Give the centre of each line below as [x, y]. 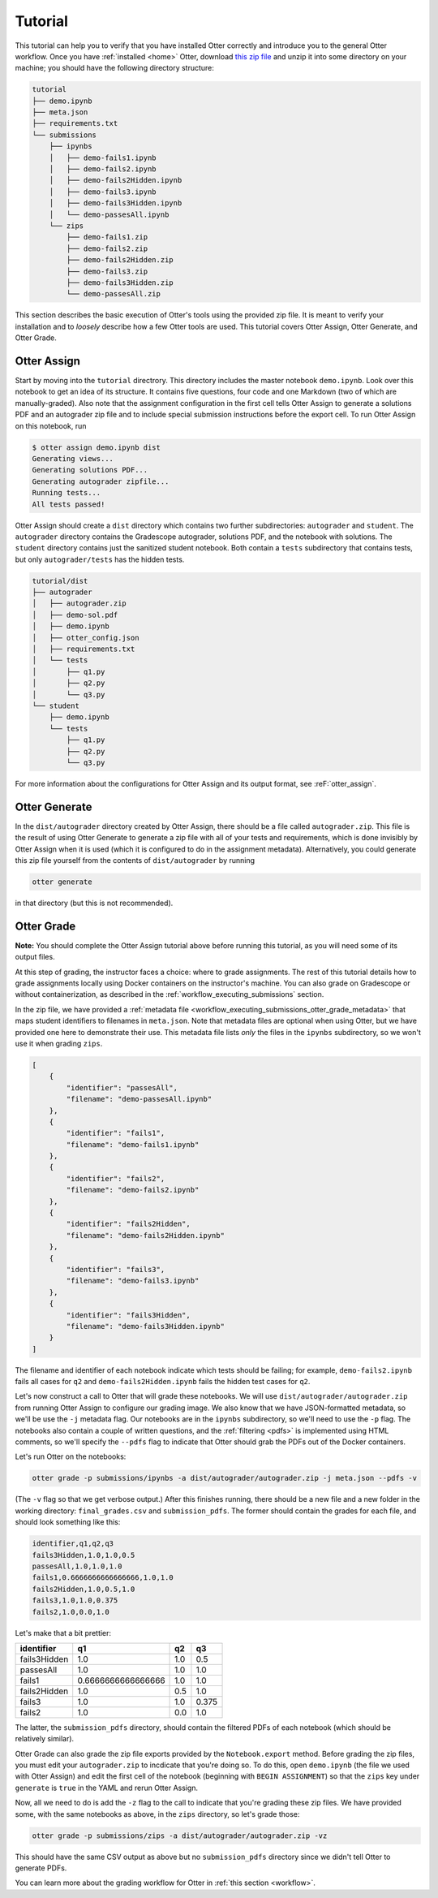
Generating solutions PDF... [90, 470]
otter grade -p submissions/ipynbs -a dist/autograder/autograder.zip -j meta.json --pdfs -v [225, 1478]
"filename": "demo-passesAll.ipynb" [139, 1099]
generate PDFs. [41, 1868]
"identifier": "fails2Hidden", [128, 1224]
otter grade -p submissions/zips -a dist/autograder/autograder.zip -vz [180, 1835]
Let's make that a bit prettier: [63, 1633]
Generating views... [73, 458]
